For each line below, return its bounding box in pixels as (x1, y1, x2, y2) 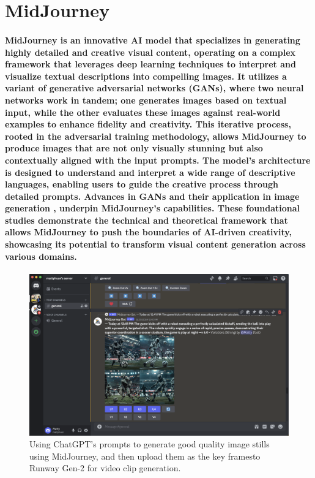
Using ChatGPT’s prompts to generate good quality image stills (29, 438, 270, 450)
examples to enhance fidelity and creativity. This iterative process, (5, 118, 291, 131)
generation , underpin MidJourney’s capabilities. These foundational (5, 202, 300, 214)
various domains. (5, 249, 77, 262)
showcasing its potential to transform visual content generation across (5, 238, 306, 251)
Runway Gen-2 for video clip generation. (29, 461, 181, 474)
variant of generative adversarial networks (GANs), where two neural (5, 82, 304, 94)
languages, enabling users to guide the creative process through (5, 178, 278, 191)
